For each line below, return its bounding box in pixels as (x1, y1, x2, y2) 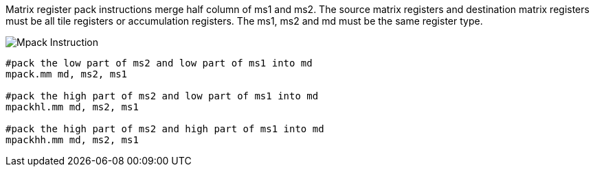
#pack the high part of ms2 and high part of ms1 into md (5, 123, 324, 134)
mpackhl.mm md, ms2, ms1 (5, 101, 139, 112)
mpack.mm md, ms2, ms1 (5, 69, 128, 79)
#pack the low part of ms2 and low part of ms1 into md (5, 58, 313, 69)
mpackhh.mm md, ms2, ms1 (5, 134, 139, 145)
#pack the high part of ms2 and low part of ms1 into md (5, 90, 319, 101)
